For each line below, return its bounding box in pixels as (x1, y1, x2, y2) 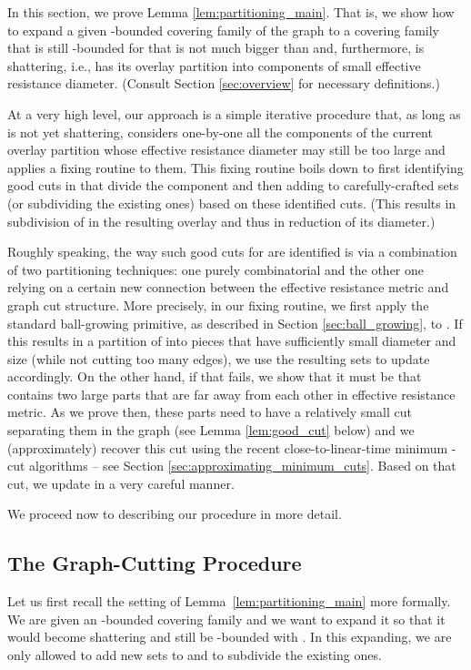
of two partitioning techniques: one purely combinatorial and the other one (7, 259, 424, 279)
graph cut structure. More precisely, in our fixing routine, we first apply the (7, 295, 429, 314)
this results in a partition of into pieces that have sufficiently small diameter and (7, 331, 456, 350)
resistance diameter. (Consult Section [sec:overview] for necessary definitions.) (7, 74, 440, 93)
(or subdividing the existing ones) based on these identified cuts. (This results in (7, 193, 456, 212)
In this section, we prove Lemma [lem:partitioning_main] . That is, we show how (7, 3, 455, 21)
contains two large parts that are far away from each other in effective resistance (7, 384, 456, 403)
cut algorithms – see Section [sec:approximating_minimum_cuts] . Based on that (7, 456, 456, 475)
